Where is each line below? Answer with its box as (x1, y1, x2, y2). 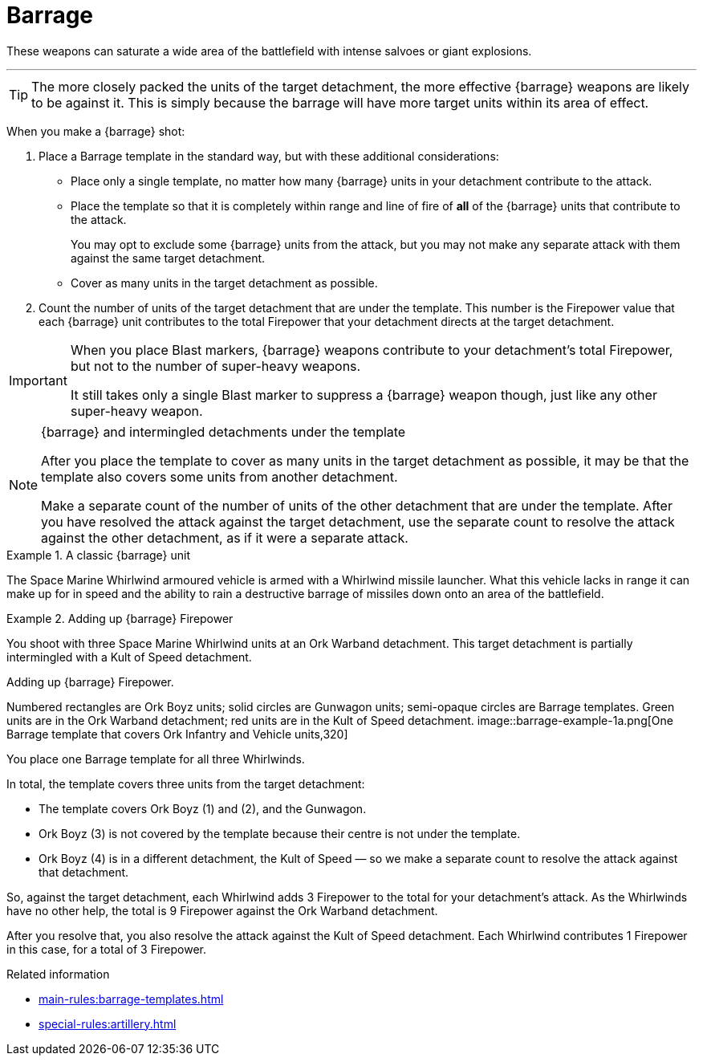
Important (9, 372, 67, 389)
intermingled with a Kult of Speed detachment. (6, 649, 252, 664)
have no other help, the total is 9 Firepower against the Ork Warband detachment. (6, 903, 438, 918)
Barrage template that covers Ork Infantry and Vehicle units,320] (6, 726, 348, 741)
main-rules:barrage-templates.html (39, 991, 224, 1006)
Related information (6, 966, 110, 981)
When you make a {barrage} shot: (6, 124, 185, 138)
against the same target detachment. (71, 250, 266, 265)
